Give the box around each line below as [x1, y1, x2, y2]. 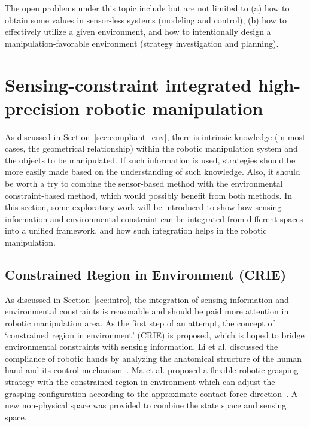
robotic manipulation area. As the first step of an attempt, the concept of [5, 317, 275, 329]
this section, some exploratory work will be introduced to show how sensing [5, 201, 282, 213]
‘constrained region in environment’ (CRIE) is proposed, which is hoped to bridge [5, 328, 305, 341]
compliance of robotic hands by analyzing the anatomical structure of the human [5, 352, 302, 364]
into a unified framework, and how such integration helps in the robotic [5, 224, 267, 237]
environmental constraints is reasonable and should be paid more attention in [5, 305, 289, 317]
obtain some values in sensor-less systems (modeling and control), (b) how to [5, 13, 287, 26]
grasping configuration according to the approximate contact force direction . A [5, 387, 298, 399]
